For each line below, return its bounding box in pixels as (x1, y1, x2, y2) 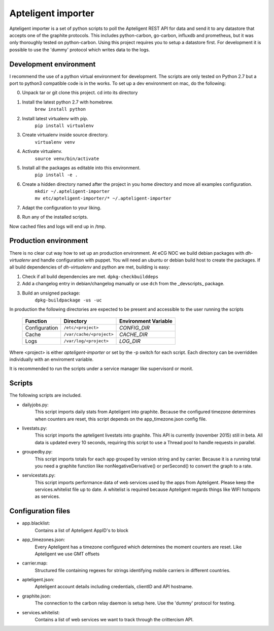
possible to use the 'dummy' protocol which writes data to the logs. (9, 46, 150, 53)
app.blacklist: (22, 520, 50, 526)
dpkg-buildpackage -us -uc (35, 297, 102, 303)
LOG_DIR (119, 338, 141, 345)
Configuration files (9, 507, 71, 515)
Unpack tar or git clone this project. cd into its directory (22, 89, 138, 96)
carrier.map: (22, 560, 48, 566)
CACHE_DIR (119, 330, 148, 338)
